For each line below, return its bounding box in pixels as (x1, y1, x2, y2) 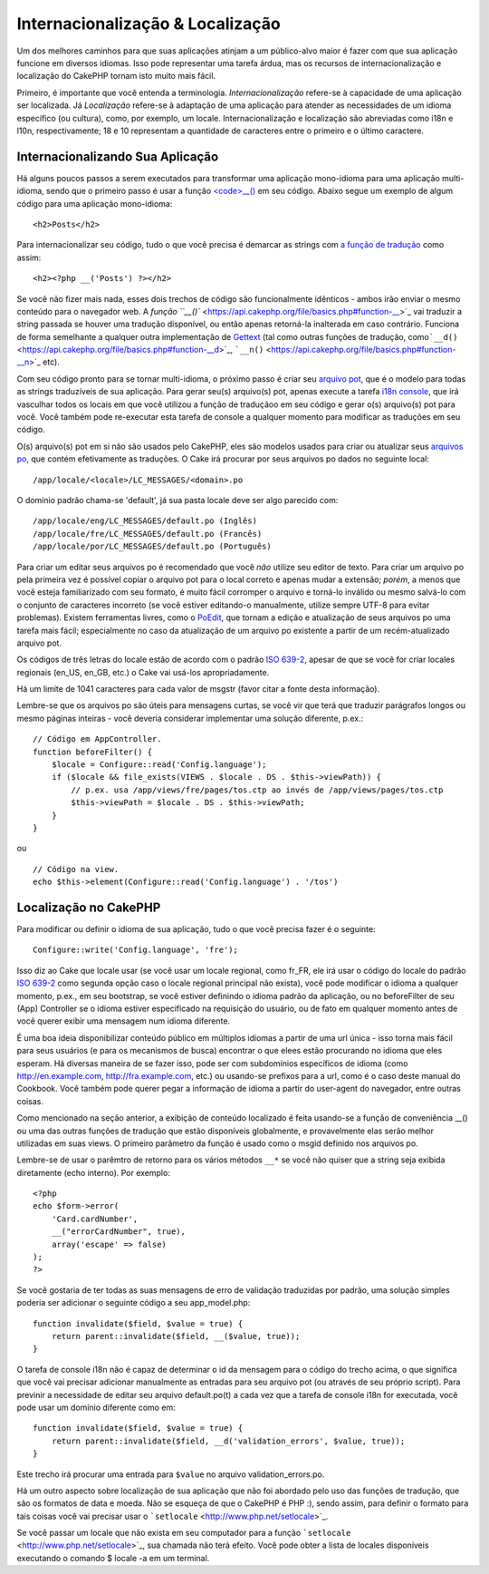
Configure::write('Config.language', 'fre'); (33, 945, 239, 956)
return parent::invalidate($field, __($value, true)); (51, 1331, 301, 1341)
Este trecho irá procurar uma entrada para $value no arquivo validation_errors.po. (16, 1469, 325, 1480)
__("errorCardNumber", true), (51, 1227, 186, 1237)
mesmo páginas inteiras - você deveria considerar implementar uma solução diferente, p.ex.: (16, 713, 364, 724)
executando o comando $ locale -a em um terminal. (16, 1552, 210, 1563)
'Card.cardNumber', (51, 1213, 139, 1224)
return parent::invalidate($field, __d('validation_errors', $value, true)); (51, 1435, 406, 1446)
